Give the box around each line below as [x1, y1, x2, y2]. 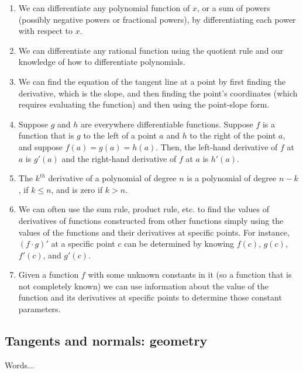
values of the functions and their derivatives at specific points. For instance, [18, 226, 290, 238]
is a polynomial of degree [187, 172, 277, 184]
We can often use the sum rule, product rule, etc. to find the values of [18, 203, 269, 215]
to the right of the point [190, 129, 276, 141]
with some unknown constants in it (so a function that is [88, 268, 292, 281]
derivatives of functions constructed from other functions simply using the [18, 214, 284, 226]
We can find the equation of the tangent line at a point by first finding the [18, 75, 286, 87]
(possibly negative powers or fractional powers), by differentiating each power [18, 13, 296, 25]
